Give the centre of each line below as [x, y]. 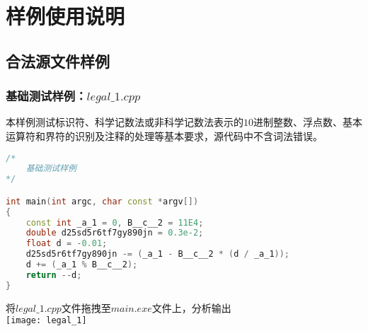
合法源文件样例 [58, 60]
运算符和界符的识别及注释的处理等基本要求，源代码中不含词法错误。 [164, 135]
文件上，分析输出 [191, 307]
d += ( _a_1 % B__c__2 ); [82, 265]
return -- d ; [54, 275]
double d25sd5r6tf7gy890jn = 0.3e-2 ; [115, 233]
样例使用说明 [65, 16]
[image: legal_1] [46, 321]
